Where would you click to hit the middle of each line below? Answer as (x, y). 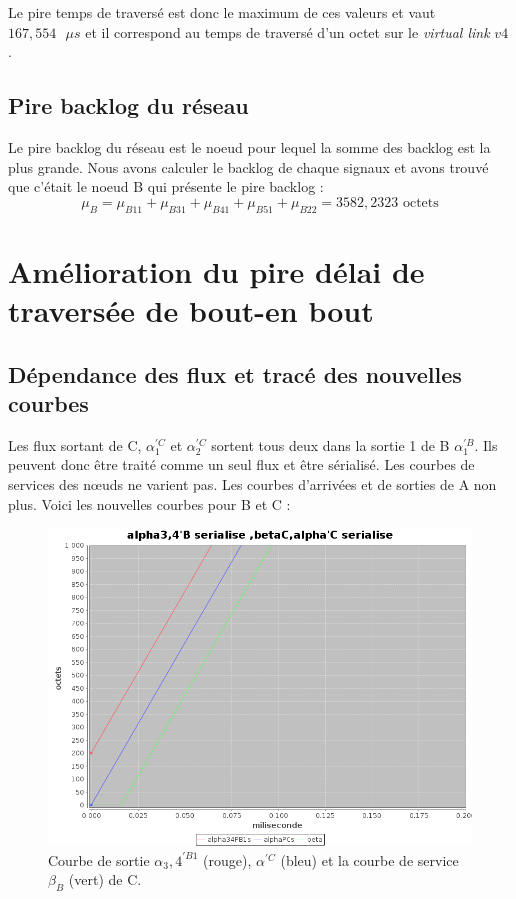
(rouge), (227, 859)
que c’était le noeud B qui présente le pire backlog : (166, 186)
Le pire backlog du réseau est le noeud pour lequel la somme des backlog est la (249, 146)
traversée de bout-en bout (191, 309)
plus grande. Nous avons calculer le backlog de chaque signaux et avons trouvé (248, 166)
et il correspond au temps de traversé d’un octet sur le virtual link (287, 31)
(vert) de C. (105, 879)
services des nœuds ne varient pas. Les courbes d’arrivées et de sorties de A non (252, 483)
